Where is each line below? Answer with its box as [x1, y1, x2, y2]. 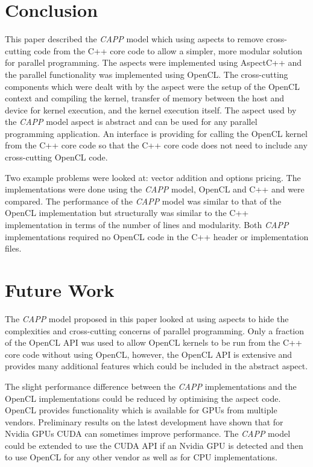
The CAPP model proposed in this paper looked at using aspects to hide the [5, 312, 289, 325]
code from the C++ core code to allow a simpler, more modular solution [34, 44, 303, 57]
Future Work [5, 278, 115, 302]
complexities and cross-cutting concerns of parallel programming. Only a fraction [5, 324, 305, 337]
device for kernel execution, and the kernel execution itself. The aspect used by [5, 103, 297, 116]
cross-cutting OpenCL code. [5, 151, 108, 164]
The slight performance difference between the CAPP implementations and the [5, 380, 297, 392]
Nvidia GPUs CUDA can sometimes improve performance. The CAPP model [5, 427, 291, 440]
